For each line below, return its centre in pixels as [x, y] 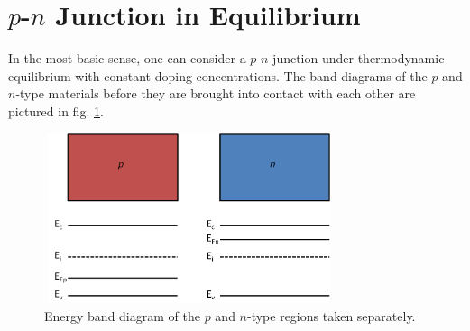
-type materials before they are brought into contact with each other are [216, 93]
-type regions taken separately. [332, 316]
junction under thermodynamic [359, 58]
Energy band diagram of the [122, 316]
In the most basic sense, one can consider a [127, 58]
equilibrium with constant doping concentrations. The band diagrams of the [218, 75]
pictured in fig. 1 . [56, 110]
